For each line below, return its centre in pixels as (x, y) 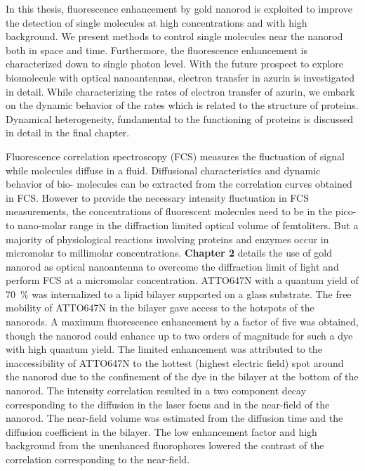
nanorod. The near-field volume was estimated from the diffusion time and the (174, 418)
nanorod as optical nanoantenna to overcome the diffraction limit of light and (172, 266)
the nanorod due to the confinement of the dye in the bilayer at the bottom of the (182, 376)
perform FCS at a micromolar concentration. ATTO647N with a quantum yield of (182, 280)
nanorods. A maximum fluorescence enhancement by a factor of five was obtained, (182, 322)
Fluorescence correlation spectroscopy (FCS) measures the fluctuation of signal (175, 156)
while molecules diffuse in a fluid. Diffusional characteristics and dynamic (163, 170)
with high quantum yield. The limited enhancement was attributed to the (164, 349)
